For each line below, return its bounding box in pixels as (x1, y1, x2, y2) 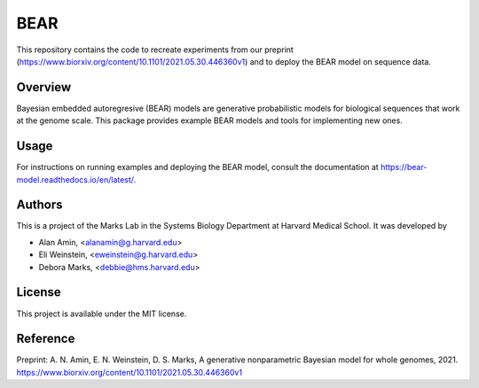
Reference (16, 331, 75, 346)
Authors (16, 198, 63, 213)
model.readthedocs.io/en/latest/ (16, 174, 134, 185)
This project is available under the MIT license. (16, 308, 187, 319)
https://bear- (380, 162, 428, 173)
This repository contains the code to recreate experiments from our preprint (16, 44, 294, 55)
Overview (16, 80, 72, 95)
